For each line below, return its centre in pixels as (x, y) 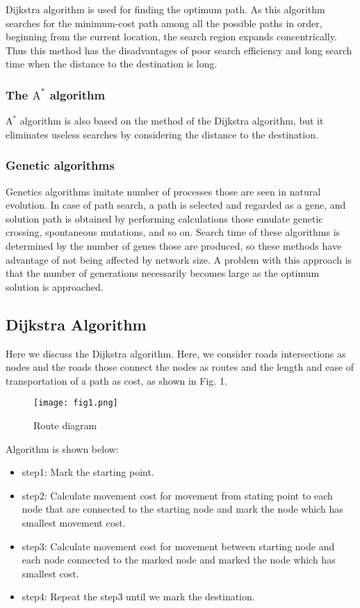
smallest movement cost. (74, 522)
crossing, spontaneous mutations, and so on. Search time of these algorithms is (173, 232)
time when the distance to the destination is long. (112, 64)
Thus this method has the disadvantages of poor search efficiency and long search (179, 50)
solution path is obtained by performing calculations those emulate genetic (164, 218)
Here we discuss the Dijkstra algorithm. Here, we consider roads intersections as (176, 353)
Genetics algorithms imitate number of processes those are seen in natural (163, 191)
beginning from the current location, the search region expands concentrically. (171, 37)
